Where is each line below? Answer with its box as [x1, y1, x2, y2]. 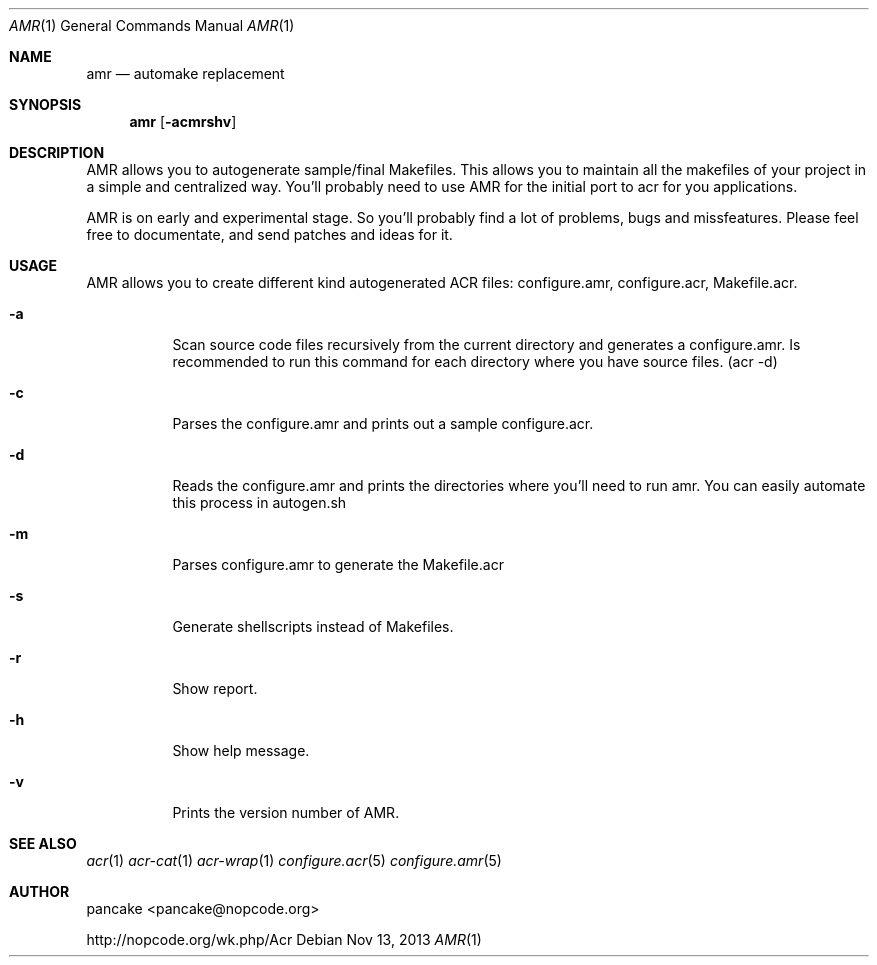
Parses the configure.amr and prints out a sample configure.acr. [172, 415, 594, 432]
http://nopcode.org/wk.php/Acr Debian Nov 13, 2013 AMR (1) [86, 931, 482, 948]
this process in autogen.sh [172, 494, 347, 511]
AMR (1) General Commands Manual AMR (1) [9, 17, 295, 34]
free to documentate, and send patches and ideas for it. [86, 226, 453, 243]
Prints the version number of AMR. [172, 804, 400, 821]
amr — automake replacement [86, 65, 285, 82]
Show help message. [172, 742, 310, 759]
